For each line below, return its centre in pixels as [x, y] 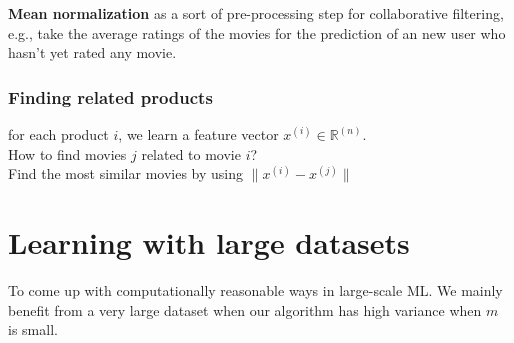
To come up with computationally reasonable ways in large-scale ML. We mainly [255, 289]
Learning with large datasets [209, 241]
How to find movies [67, 153]
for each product [58, 134]
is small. [33, 329]
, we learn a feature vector [198, 134]
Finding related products [110, 96]
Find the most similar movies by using [126, 173]
